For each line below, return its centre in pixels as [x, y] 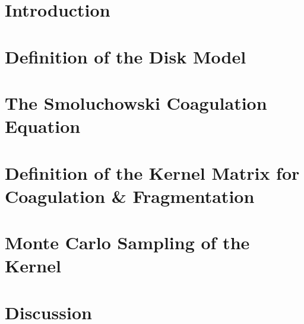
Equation [43, 126]
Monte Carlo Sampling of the [127, 242]
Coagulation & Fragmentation [130, 196]
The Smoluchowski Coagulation [136, 102]
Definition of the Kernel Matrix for [152, 172]
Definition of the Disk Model [126, 56]
